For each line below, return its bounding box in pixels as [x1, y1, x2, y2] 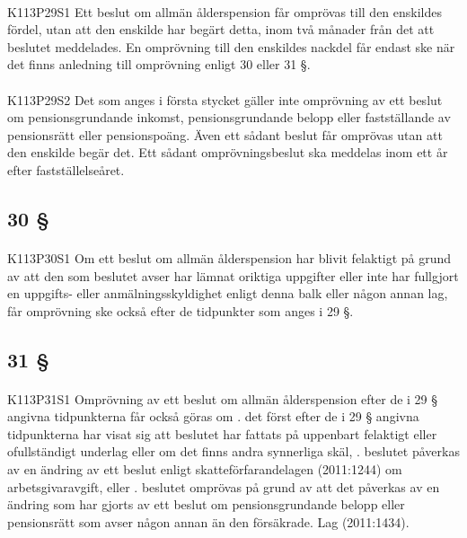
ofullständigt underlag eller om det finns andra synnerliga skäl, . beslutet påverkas [7, 442, 460, 461]
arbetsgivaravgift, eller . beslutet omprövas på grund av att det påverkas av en [7, 477, 440, 496]
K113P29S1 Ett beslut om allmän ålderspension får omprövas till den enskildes [7, 2, 443, 21]
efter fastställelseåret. [7, 160, 125, 179]
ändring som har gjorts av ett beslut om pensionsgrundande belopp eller [7, 495, 405, 514]
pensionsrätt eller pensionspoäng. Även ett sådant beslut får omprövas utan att [7, 125, 443, 144]
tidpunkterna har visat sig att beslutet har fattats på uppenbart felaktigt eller [7, 424, 437, 443]
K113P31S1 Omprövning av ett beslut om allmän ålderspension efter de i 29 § [7, 389, 438, 408]
